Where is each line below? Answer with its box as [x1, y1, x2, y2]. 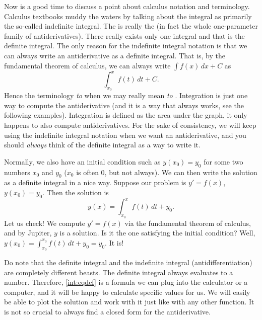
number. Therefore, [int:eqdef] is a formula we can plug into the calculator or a [4, 277, 248, 287]
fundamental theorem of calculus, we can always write [4, 60, 171, 70]
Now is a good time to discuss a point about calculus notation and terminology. [4, 1, 250, 11]
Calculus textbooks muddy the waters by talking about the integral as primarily [4, 11, 252, 21]
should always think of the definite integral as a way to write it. [4, 139, 201, 150]
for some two [204, 156, 243, 167]
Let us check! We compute [4, 217, 85, 228]
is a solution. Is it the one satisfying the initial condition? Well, [59, 227, 255, 238]
